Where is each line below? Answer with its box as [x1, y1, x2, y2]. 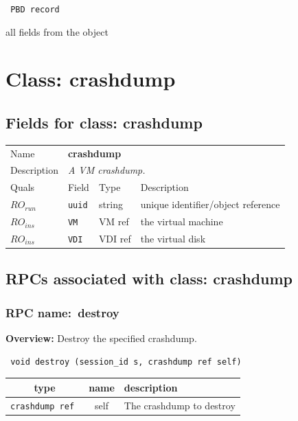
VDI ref [98, 231, 131, 245]
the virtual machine [140, 214, 223, 229]
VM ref [98, 214, 129, 229]
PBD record [10, 5, 60, 14]
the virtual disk [140, 231, 206, 245]
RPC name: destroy [5, 304, 119, 321]
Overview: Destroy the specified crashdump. [5, 331, 197, 345]
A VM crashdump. [67, 163, 146, 177]
